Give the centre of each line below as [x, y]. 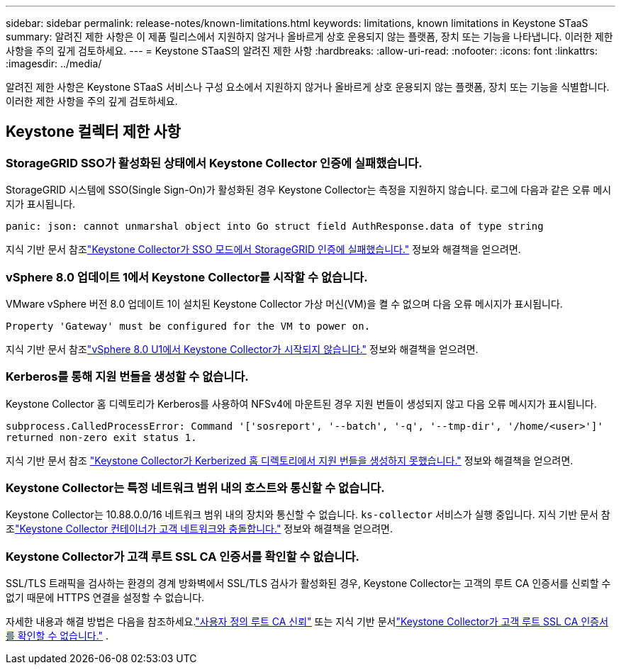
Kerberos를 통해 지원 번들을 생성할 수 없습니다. [127, 377]
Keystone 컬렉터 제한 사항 [93, 132]
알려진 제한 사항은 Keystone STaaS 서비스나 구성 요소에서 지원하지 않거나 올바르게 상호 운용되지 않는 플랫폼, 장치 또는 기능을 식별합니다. [308, 87]
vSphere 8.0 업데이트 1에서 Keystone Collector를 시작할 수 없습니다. [187, 277]
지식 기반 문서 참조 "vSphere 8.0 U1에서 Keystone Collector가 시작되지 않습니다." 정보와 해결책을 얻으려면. [242, 349]
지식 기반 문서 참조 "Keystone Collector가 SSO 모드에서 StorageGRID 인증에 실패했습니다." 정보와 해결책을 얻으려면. [263, 250]
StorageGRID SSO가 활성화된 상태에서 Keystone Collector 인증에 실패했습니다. [214, 163]
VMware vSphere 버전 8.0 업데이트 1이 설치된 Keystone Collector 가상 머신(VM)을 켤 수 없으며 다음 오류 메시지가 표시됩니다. [284, 303]
